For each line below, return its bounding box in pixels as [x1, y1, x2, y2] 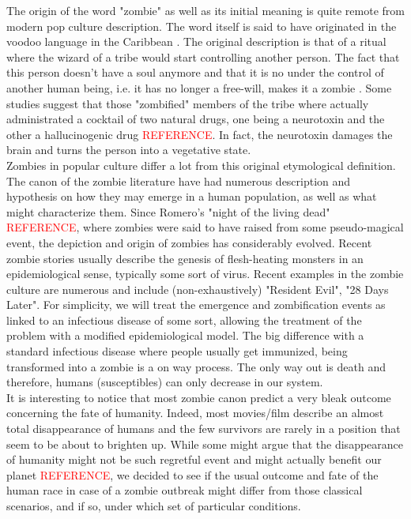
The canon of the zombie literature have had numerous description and [6, 172, 351, 189]
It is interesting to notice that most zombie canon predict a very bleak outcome [6, 389, 391, 405]
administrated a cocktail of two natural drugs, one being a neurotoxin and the [6, 111, 385, 127]
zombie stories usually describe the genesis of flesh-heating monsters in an [6, 250, 364, 266]
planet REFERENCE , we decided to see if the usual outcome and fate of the [6, 466, 379, 483]
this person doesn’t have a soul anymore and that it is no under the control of [6, 64, 384, 81]
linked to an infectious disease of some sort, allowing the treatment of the [6, 311, 362, 328]
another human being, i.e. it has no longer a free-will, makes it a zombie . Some [6, 79, 392, 96]
